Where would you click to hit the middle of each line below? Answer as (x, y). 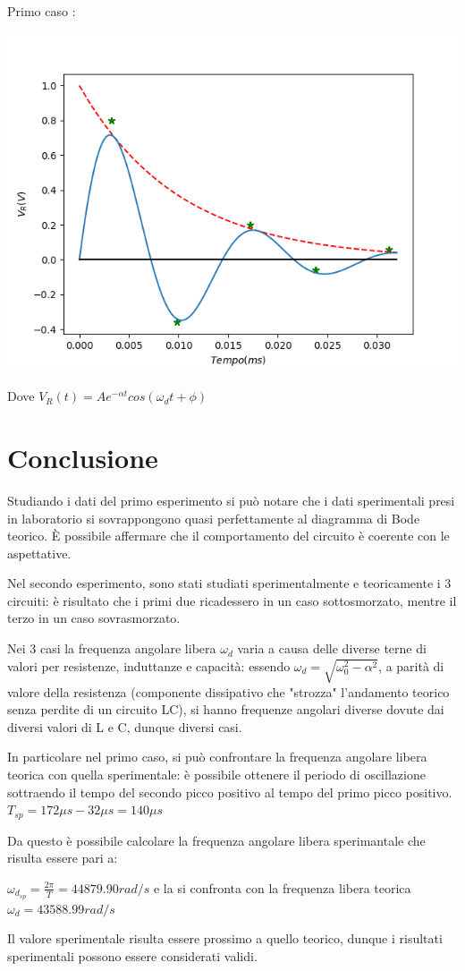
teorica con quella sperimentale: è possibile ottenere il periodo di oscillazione (216, 774)
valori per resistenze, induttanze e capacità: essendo (149, 665)
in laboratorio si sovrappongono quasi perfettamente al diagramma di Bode (214, 518)
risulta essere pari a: (63, 858)
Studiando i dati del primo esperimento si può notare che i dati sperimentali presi (231, 500)
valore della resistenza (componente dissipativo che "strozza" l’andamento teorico (228, 691)
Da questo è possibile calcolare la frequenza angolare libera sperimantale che (216, 840)
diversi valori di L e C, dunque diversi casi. (125, 726)
